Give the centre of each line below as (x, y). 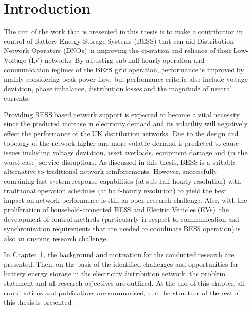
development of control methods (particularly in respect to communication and (122, 219)
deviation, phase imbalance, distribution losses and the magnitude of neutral (118, 88)
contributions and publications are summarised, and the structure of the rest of (122, 292)
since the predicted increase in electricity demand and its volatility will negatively (126, 124)
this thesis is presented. (39, 302)
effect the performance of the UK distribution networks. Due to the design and (121, 133)
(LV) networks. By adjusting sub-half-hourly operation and (117, 60)
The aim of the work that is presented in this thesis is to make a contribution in (123, 31)
